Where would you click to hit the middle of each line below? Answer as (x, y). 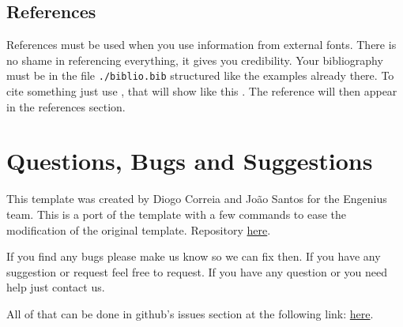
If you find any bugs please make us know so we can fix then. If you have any (194, 256)
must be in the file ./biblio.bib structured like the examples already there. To (200, 75)
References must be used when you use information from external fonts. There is (201, 45)
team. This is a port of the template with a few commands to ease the (176, 214)
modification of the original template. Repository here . (139, 229)
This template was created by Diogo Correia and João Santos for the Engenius (197, 199)
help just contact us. (56, 287)
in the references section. (66, 106)
